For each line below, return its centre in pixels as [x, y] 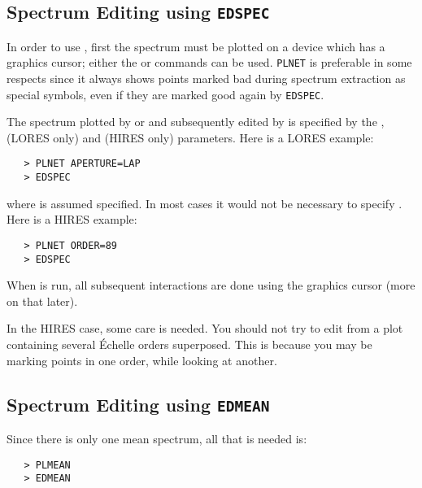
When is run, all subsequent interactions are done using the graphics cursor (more [211, 285]
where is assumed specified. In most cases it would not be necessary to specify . [204, 203]
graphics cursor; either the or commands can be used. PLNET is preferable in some [209, 62]
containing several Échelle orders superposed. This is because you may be [189, 344]
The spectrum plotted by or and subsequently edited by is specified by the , [196, 122]
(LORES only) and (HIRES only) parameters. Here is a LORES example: [190, 137]
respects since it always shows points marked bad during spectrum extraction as [206, 78]
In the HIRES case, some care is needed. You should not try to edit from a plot [205, 328]
